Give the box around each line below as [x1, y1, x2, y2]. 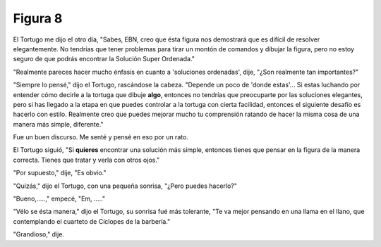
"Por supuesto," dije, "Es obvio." [13, 169, 107, 177]
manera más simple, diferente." [13, 120, 104, 128]
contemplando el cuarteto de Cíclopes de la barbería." [13, 217, 171, 225]
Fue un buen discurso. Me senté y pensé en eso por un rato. [13, 133, 188, 141]
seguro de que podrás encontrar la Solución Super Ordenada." [13, 55, 195, 63]
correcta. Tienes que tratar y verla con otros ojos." [13, 156, 160, 164]
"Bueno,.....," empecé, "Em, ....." [13, 194, 106, 203]
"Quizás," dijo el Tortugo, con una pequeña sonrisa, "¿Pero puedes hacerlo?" [13, 182, 238, 190]
